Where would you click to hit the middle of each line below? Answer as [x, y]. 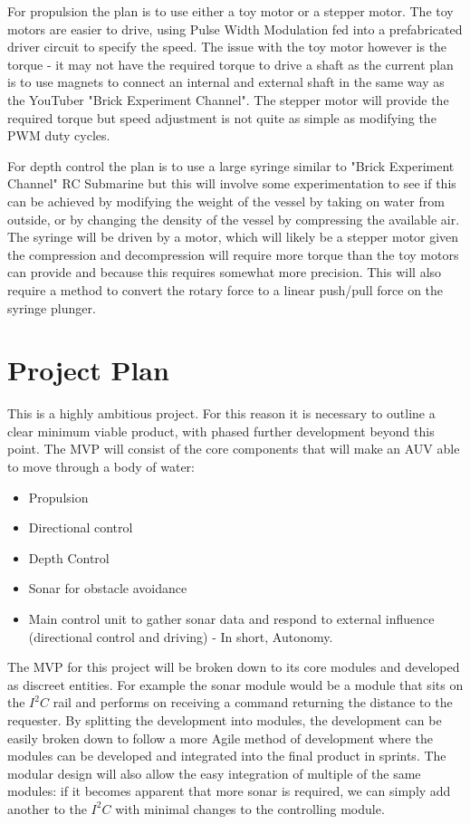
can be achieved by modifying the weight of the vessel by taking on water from [226, 201]
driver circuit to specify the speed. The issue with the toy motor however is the [227, 47]
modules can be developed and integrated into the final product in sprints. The [227, 756]
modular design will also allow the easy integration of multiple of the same [214, 773]
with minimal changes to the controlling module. [250, 808]
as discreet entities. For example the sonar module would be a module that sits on [235, 684]
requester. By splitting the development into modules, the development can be [225, 719]
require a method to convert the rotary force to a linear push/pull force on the [225, 289]
